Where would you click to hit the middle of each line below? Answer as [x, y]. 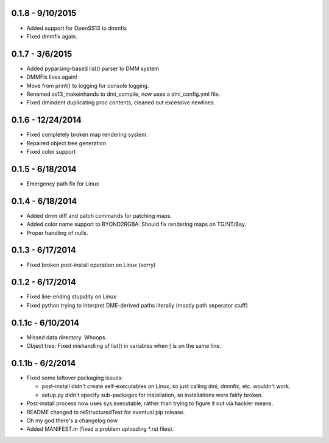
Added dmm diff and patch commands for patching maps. [99, 215]
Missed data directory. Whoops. [66, 337]
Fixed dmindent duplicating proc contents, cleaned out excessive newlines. [121, 103]
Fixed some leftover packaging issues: [75, 378]
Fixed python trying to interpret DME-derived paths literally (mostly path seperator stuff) [137, 305]
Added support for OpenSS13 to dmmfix [77, 28]
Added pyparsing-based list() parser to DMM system [93, 68]
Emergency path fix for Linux [63, 184]
